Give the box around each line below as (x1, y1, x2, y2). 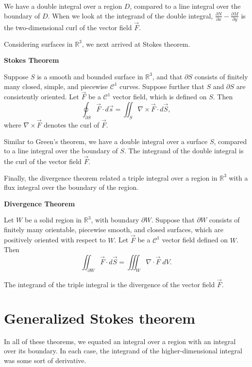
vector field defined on (162, 235, 228, 245)
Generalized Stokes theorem (4, 308, 196, 328)
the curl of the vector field (4, 156, 82, 166)
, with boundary (91, 215, 139, 225)
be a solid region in (24, 215, 82, 225)
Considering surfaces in (4, 38, 73, 49)
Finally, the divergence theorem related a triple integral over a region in (4, 172, 218, 183)
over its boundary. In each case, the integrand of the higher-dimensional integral (4, 346, 242, 356)
